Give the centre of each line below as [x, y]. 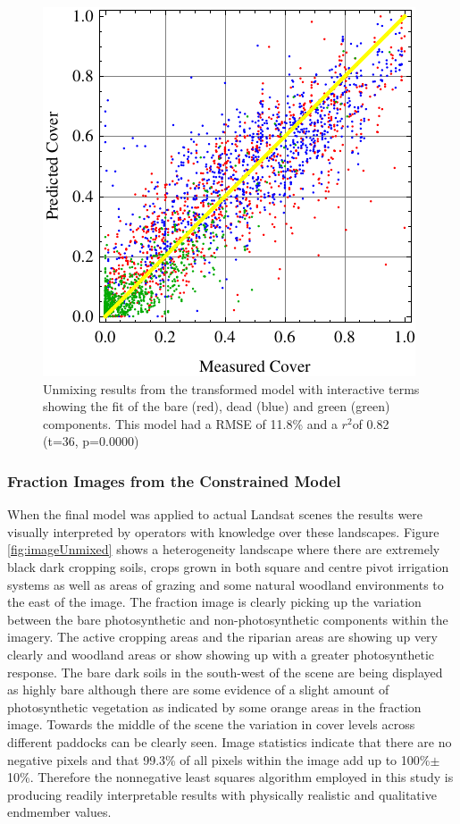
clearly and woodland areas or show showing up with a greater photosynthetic [221, 654]
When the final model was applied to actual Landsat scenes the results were [215, 514]
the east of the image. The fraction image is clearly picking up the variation [214, 602]
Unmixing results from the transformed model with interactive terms [231, 388]
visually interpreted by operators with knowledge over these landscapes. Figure [223, 531]
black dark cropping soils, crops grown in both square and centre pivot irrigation [228, 566]
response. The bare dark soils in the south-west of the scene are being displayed [225, 672]
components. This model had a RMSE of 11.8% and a [190, 423]
